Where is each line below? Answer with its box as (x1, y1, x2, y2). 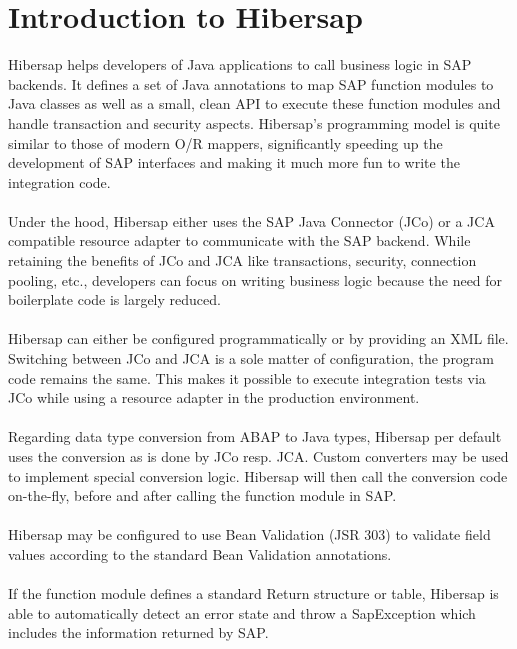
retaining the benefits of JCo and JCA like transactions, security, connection (8, 250, 477, 271)
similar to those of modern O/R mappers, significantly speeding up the (8, 132, 443, 153)
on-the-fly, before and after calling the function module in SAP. (8, 485, 397, 506)
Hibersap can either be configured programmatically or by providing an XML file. (8, 328, 509, 349)
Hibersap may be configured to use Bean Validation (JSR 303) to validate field (8, 524, 491, 545)
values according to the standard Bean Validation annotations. (8, 543, 392, 564)
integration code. (8, 171, 111, 192)
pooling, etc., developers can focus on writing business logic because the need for (8, 269, 503, 290)
